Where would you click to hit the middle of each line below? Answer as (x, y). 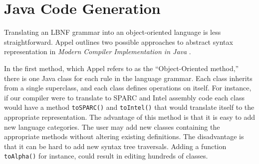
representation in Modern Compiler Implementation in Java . (98, 51)
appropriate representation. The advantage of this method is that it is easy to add (129, 117)
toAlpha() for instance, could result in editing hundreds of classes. (106, 156)
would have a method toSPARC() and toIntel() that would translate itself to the (129, 107)
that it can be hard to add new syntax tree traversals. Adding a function (115, 146)
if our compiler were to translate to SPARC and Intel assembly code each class (124, 97)
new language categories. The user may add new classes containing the (112, 126)
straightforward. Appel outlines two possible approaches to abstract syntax (119, 41)
